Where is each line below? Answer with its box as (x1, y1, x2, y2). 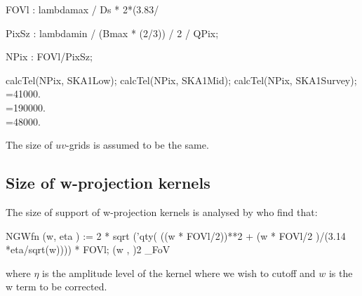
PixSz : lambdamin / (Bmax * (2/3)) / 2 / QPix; (6, 25, 219, 40)
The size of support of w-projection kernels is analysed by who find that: (6, 204, 318, 219)
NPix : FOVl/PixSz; (6, 49, 93, 64)
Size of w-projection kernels (6, 172, 210, 194)
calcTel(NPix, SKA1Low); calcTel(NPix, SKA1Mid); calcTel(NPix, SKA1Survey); (6, 72, 357, 87)
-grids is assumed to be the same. (66, 137, 209, 152)
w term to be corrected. (6, 279, 107, 294)
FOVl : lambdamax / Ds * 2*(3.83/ (6, 2, 159, 16)
